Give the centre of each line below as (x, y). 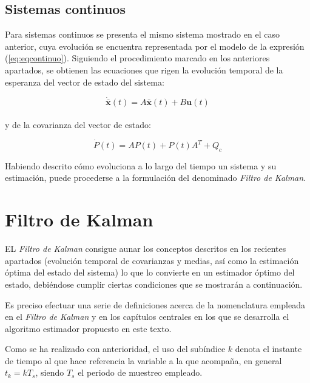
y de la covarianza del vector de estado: (78, 125)
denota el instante (268, 349)
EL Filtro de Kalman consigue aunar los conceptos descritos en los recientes (146, 249)
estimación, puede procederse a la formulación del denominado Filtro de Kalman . (156, 178)
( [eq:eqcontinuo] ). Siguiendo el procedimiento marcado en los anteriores (137, 58)
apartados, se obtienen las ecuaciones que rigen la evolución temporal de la (144, 69)
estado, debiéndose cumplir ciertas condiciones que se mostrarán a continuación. (154, 284)
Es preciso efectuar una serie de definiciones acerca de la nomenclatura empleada (155, 304)
